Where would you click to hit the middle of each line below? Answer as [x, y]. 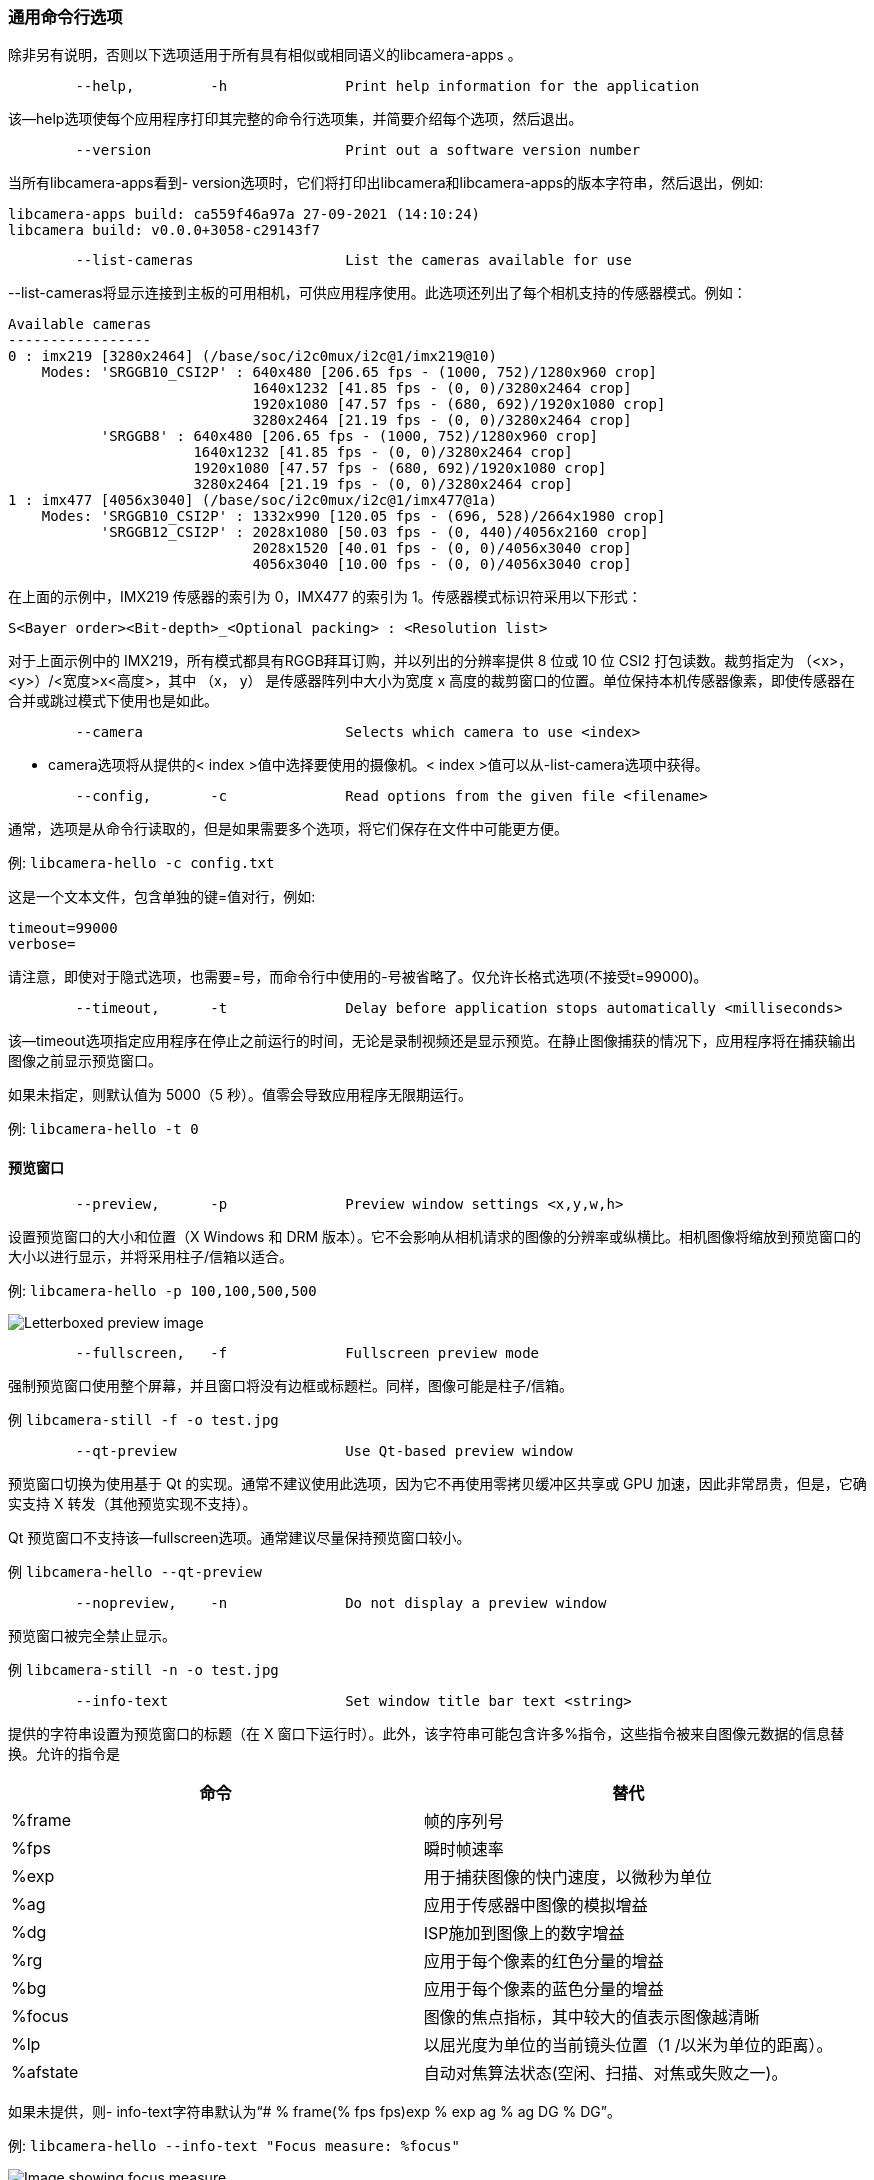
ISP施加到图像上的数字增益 [524, 1932]
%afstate [45, 2071]
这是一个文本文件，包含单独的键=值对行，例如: [162, 897]
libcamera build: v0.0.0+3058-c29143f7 [164, 230]
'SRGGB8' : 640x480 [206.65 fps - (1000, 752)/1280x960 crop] [349, 436]
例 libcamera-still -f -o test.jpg [143, 1419]
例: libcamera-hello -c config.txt [141, 863]
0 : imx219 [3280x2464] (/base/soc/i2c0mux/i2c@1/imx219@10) [252, 356]
